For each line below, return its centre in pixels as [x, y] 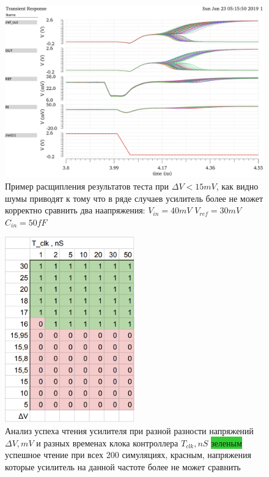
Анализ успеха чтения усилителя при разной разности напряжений [129, 431]
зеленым [227, 442]
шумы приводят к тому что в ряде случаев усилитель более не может [134, 198]
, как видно [237, 186]
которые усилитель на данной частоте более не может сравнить [123, 466]
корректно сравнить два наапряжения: [75, 210]
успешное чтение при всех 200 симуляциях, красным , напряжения [128, 455]
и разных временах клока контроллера [107, 442]
